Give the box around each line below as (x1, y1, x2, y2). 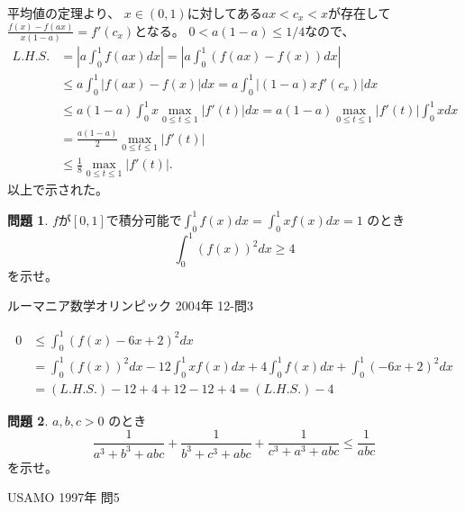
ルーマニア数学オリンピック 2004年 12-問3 (7, 296, 253, 315)
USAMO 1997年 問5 (7, 488, 120, 507)
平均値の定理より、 (7, 4, 121, 22)
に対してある (187, 4, 262, 22)
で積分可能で (105, 210, 182, 229)
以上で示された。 (7, 179, 108, 198)
